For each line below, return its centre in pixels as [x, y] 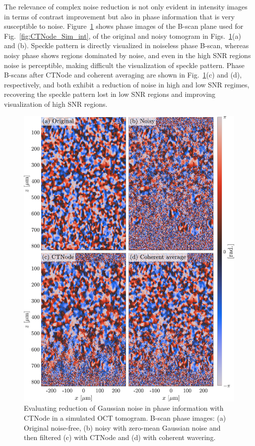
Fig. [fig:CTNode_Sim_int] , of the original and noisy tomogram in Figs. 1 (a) [123, 36]
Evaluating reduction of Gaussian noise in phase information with [124, 408]
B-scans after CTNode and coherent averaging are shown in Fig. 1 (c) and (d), [123, 75]
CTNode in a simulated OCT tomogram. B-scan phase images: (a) [125, 418]
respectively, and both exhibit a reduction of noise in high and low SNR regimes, [127, 84]
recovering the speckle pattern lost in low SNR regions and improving [110, 94]
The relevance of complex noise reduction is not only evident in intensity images [126, 6]
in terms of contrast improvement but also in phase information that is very [119, 16]
